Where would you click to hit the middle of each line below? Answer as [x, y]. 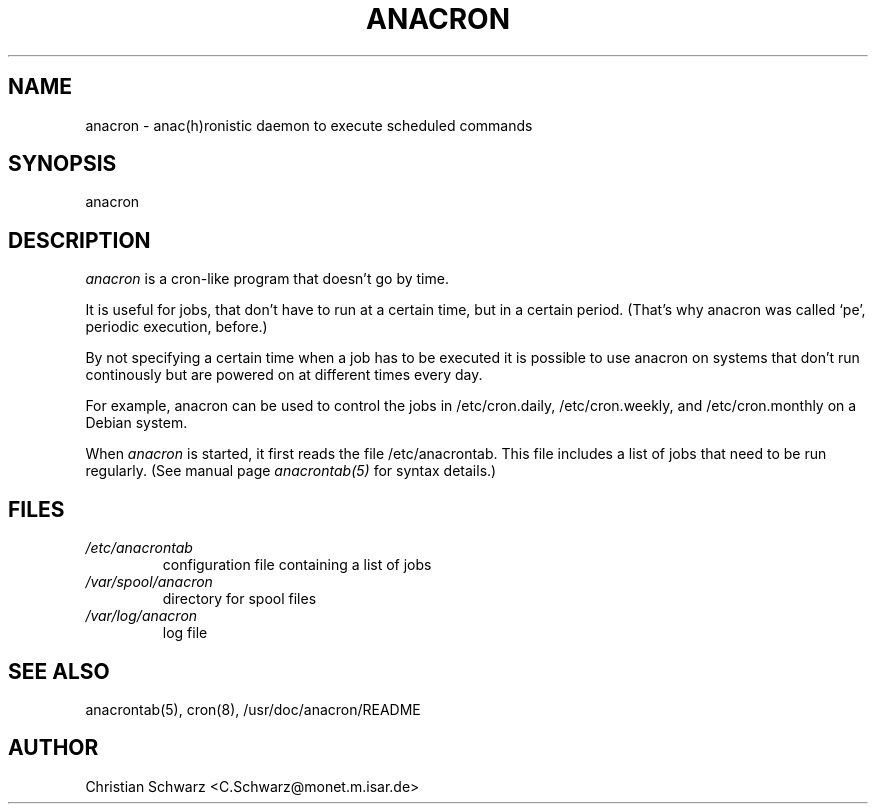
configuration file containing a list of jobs [297, 565]
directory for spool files [239, 599]
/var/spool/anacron [149, 582]
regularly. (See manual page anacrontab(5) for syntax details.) [291, 471]
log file [185, 633]
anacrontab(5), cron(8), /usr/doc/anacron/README [253, 709]
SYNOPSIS [62, 164]
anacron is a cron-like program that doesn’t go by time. [267, 279]
